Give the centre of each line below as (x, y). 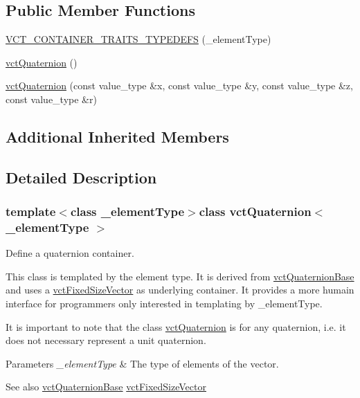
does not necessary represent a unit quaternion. (106, 340)
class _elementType (127, 211)
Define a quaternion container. (70, 253)
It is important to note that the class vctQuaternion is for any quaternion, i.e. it (176, 326)
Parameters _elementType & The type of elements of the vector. (142, 363)
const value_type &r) (51, 99)
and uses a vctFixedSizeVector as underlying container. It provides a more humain (180, 290)
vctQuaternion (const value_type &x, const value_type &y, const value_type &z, (179, 85)
